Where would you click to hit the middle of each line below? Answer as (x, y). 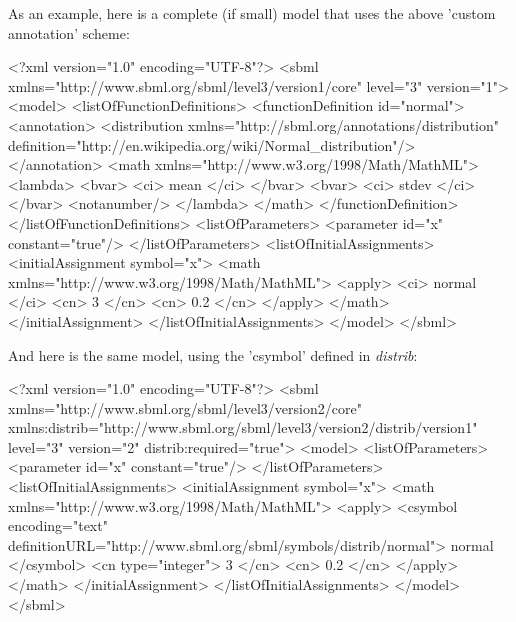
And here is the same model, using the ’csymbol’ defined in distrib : (213, 354)
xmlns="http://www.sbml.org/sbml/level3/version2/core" (185, 407)
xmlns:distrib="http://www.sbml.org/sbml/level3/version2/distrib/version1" (243, 427)
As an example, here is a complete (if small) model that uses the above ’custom (252, 13)
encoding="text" (58, 525)
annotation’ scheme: (69, 32)
